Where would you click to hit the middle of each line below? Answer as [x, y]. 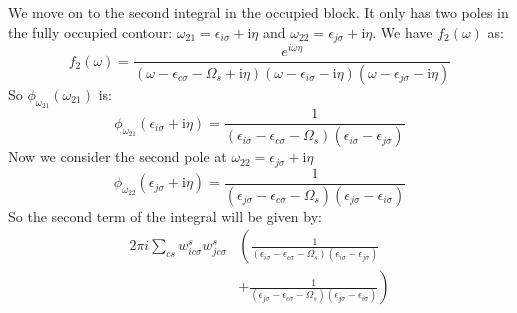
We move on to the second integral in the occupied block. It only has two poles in [258, 12]
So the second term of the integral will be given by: [165, 215]
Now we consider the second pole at [117, 156]
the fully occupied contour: [90, 31]
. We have [402, 31]
